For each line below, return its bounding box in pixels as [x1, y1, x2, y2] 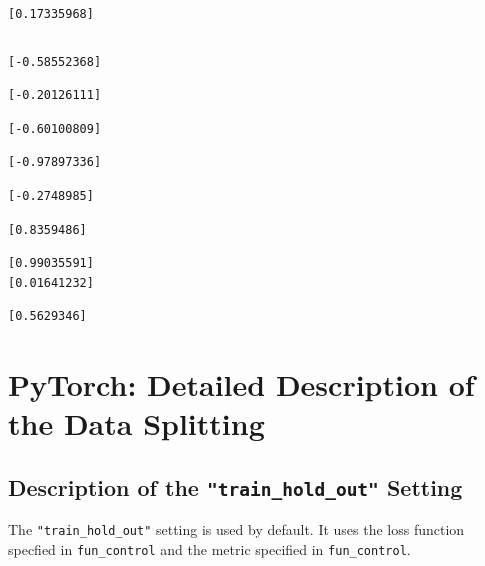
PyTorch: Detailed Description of [8, 364, 475, 405]
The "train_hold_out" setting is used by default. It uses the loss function [8, 519, 465, 540]
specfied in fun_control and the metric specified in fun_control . [8, 538, 411, 559]
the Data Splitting [8, 403, 265, 444]
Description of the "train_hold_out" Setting [8, 471, 463, 502]
